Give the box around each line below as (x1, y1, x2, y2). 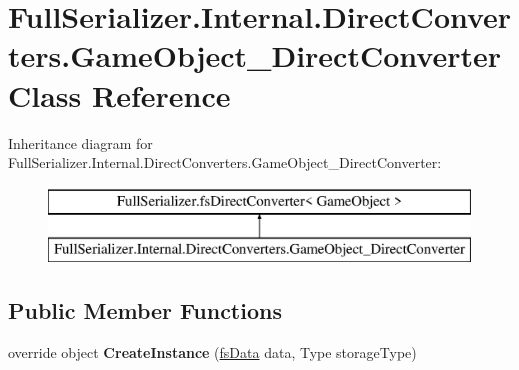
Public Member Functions (8, 295, 282, 326)
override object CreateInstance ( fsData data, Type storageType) (8, 342, 417, 363)
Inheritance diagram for (8, 132, 153, 153)
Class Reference (8, 74, 231, 115)
